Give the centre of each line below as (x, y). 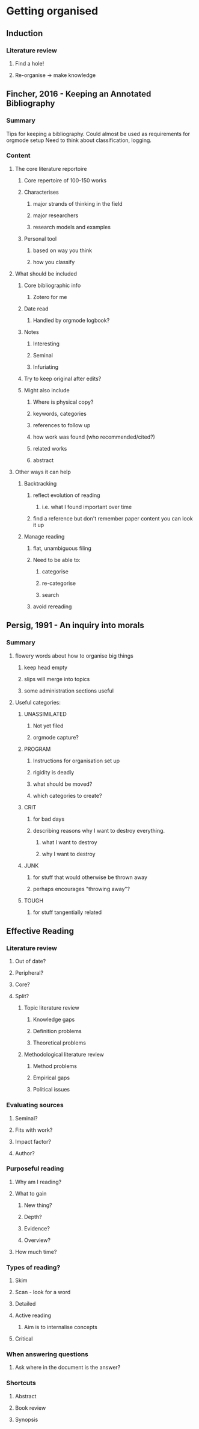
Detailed (25, 1304)
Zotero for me (50, 297)
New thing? (38, 1205)
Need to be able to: (57, 560)
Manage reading (44, 536)
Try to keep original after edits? (63, 378)
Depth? (33, 1217)
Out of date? (30, 961)
